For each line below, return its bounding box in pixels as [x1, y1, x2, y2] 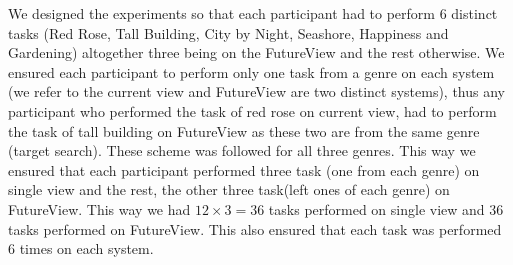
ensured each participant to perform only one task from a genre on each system [8, 61, 495, 82]
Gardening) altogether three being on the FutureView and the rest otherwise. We [8, 42, 505, 63]
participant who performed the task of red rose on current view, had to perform [8, 100, 497, 121]
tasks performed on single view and [268, 198, 485, 219]
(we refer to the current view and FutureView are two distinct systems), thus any [8, 81, 505, 102]
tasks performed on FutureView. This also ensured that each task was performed [8, 218, 502, 239]
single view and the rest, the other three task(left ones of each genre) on [8, 179, 450, 200]
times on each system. [19, 238, 154, 259]
